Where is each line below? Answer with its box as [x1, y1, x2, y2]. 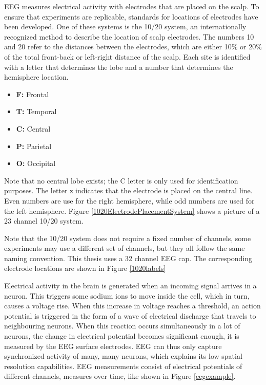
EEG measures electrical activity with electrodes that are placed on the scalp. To [4, 1, 259, 11]
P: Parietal [16, 140, 52, 151]
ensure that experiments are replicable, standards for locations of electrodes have [4, 11, 258, 22]
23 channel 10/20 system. [4, 215, 84, 226]
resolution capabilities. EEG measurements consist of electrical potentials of [4, 360, 242, 371]
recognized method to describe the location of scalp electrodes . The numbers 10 [4, 31, 254, 42]
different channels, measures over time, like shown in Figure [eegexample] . [4, 371, 236, 381]
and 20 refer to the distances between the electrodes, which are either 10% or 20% [4, 41, 262, 52]
